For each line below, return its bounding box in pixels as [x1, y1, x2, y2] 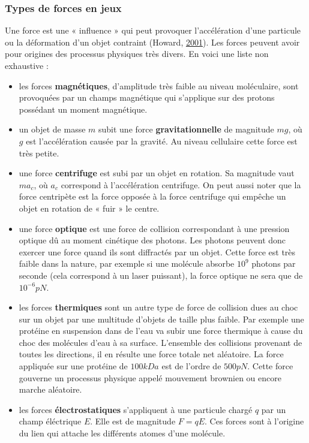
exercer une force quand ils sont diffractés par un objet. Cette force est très [19, 245, 296, 258]
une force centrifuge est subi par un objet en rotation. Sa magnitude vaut [19, 167, 295, 179]
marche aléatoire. [19, 383, 82, 396]
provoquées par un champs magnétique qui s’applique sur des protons [19, 91, 275, 104]
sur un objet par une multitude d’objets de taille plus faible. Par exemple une [19, 312, 304, 325]
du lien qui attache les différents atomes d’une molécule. [19, 427, 226, 439]
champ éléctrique [19, 415, 82, 427]
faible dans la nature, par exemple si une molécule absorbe [19, 257, 235, 270]
